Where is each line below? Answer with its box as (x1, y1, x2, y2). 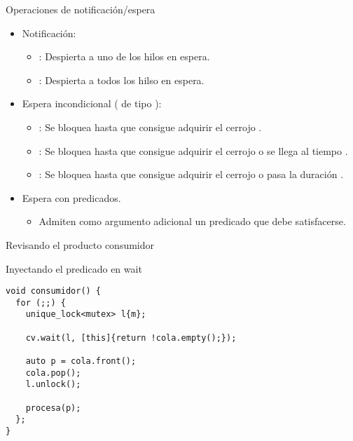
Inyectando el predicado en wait (6, 261, 142, 276)
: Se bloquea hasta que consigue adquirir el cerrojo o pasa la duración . (39, 167, 344, 182)
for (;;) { (15, 297, 66, 308)
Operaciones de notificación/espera (6, 2, 155, 16)
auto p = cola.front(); (25, 356, 137, 367)
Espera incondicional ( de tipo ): (22, 96, 162, 111)
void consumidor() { (6, 286, 102, 297)
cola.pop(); (25, 367, 81, 378)
